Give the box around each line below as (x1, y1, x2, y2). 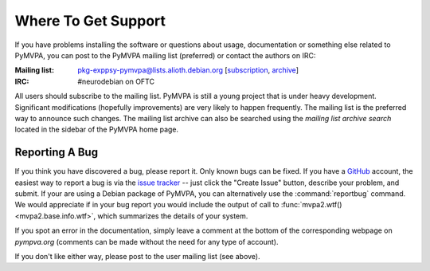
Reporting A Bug (14, 146, 99, 159)
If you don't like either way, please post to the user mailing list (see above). (14, 251, 260, 261)
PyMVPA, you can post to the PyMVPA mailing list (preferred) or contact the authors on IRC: (14, 50, 316, 60)
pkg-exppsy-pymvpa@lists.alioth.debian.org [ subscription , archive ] (77, 65, 299, 75)
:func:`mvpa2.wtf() (280, 200, 342, 210)
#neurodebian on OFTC (77, 77, 155, 86)
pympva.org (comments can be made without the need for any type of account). (14, 237, 279, 246)
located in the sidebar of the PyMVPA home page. (14, 124, 179, 135)
